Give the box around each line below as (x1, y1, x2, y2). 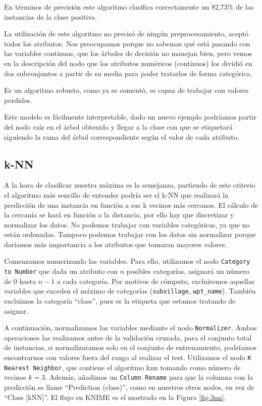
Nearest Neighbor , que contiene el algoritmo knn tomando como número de (4, 362, 241, 372)
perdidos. (4, 94, 32, 105)
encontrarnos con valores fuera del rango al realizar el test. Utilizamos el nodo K (4, 352, 251, 363)
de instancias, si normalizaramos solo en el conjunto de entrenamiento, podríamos (4, 342, 256, 353)
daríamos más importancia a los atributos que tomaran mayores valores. (4, 239, 227, 249)
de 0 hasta (4, 275, 36, 286)
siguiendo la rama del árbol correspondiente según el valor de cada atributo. (4, 131, 239, 142)
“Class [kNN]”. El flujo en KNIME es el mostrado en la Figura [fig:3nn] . (4, 391, 226, 402)
